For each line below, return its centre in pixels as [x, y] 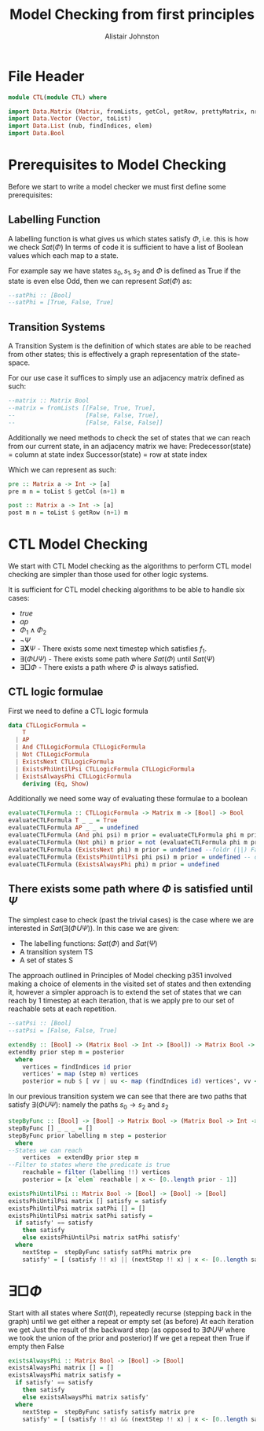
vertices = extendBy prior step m [81, 1157]
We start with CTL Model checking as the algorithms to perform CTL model [130, 566]
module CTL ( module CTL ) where [58, 97]
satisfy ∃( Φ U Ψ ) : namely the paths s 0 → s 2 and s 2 [88, 1105]
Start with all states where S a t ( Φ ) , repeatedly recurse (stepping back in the [130, 1313]
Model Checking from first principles [132, 15]
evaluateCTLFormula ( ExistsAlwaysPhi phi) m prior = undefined [114, 864]
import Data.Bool [37, 134]
